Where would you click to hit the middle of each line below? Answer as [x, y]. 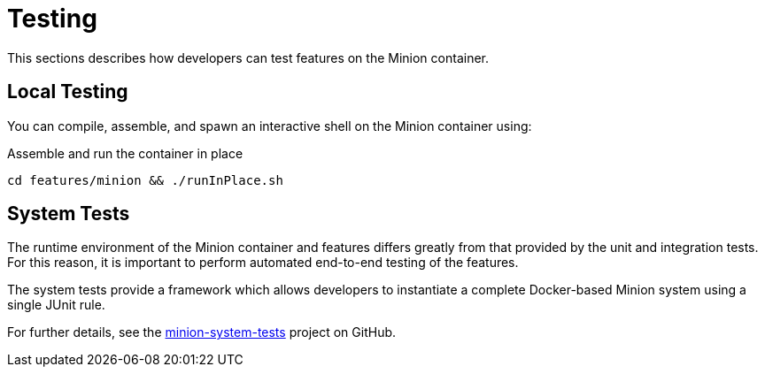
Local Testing [68, 92]
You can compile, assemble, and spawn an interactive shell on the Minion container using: [270, 126]
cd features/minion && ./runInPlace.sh [145, 180]
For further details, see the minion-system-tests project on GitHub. [202, 332]
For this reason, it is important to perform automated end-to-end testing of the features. [263, 263]
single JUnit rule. [56, 305]
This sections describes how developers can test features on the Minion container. [248, 57]
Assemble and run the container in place [125, 153]
